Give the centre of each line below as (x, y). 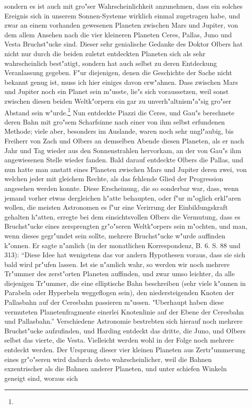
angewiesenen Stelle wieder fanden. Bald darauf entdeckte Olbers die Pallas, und (124, 160)
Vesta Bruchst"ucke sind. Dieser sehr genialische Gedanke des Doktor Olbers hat (124, 44)
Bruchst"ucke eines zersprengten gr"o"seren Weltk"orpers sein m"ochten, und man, (126, 226)
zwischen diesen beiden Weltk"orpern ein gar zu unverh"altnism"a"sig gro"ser (118, 101)
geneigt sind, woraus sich (41, 378)
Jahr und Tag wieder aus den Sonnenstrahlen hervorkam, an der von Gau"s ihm (123, 150)
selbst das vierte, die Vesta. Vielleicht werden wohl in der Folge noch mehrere (119, 340)
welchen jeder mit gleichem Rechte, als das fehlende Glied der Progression (114, 179)
